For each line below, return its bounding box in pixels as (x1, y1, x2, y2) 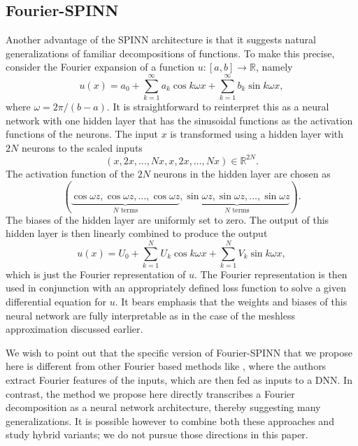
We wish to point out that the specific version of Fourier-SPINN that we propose (6, 345, 352, 359)
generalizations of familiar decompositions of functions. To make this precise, (6, 45, 335, 60)
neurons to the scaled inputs (21, 140, 143, 154)
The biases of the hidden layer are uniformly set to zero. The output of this (6, 212, 329, 226)
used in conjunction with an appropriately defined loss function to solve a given (6, 280, 346, 295)
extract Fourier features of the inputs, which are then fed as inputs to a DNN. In (6, 372, 352, 387)
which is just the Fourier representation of (6, 266, 186, 281)
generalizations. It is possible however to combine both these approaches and (6, 413, 334, 428)
